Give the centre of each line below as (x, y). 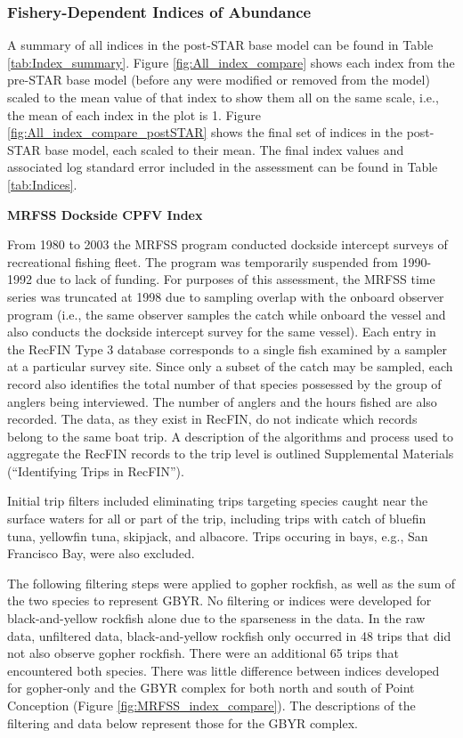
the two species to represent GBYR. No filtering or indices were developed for (219, 600)
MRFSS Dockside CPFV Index (105, 214)
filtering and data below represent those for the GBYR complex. (183, 722)
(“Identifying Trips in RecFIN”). (96, 470)
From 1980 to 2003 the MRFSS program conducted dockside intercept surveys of (227, 244)
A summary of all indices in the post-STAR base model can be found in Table (220, 45)
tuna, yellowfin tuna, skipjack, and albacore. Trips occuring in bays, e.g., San (218, 535)
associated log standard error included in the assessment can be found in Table (223, 167)
